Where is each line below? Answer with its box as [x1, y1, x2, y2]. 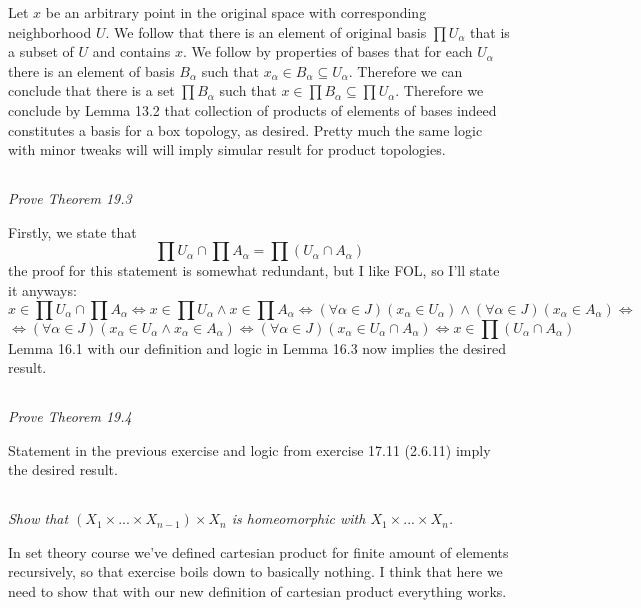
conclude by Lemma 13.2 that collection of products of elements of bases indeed [8, 99, 497, 120]
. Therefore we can [348, 60, 463, 81]
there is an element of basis [8, 60, 175, 81]
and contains [92, 41, 171, 62]
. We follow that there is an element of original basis [105, 21, 427, 42]
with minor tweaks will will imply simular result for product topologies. [8, 139, 446, 160]
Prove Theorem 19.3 [8, 188, 132, 209]
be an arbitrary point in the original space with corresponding [45, 2, 427, 22]
